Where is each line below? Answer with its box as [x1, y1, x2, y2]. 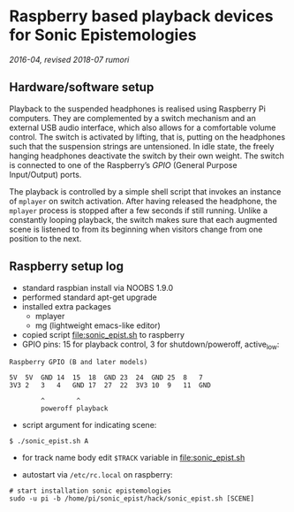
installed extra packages [21, 301, 112, 311]
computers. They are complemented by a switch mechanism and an [9, 112, 256, 123]
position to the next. [9, 233, 82, 244]
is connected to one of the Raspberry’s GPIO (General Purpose [9, 159, 237, 170]
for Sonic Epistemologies [9, 25, 197, 45]
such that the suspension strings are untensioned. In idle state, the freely [9, 141, 275, 151]
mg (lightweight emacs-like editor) [34, 320, 161, 331]
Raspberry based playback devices [9, 6, 274, 27]
